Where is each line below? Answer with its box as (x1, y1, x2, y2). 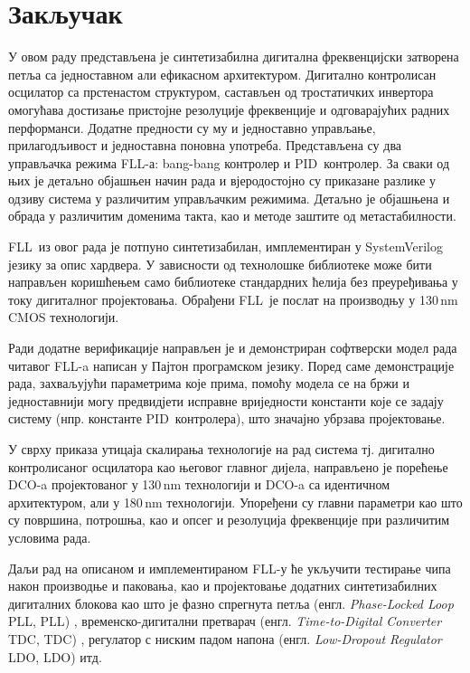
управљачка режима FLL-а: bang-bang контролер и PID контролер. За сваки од (8, 153, 450, 172)
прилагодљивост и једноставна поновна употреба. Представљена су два (8, 136, 402, 155)
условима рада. (8, 527, 91, 546)
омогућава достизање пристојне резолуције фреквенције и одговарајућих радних (8, 100, 450, 118)
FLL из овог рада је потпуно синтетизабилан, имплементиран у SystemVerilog (8, 237, 443, 256)
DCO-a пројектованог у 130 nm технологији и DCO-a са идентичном (8, 475, 390, 494)
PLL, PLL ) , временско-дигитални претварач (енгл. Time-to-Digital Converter (8, 611, 442, 630)
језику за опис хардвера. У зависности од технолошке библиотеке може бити (8, 254, 432, 273)
